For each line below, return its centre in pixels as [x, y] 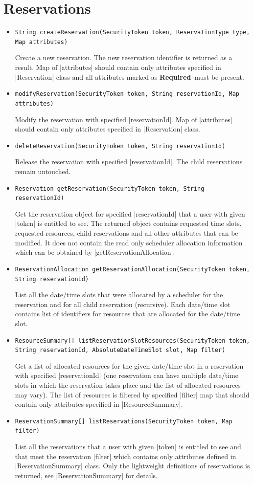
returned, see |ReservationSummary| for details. [86, 475]
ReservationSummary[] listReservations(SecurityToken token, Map [124, 421]
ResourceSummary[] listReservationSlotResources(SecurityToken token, [132, 341]
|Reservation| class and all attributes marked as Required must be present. [129, 77]
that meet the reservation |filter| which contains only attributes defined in [126, 456]
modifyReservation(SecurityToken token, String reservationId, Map [127, 94]
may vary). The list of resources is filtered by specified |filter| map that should [132, 394]
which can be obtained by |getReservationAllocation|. [95, 252]
